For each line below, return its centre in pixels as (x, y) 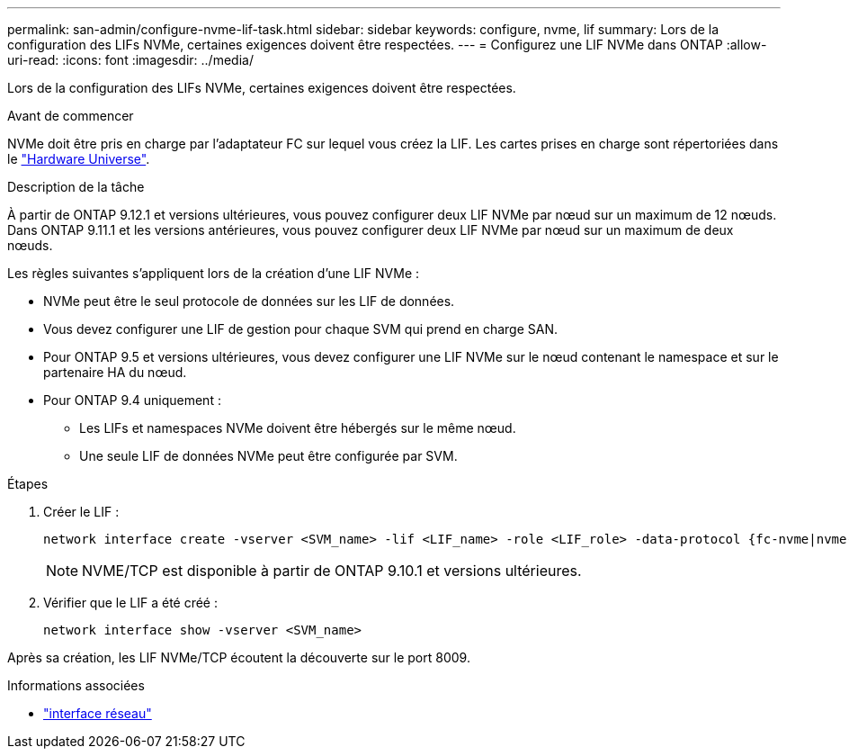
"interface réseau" (98, 713)
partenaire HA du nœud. (115, 372)
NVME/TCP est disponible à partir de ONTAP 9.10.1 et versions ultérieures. (332, 571)
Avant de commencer (71, 116)
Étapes (28, 484)
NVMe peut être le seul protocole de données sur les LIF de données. (249, 301)
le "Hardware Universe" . (79, 159)
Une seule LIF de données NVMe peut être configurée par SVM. (268, 456)
